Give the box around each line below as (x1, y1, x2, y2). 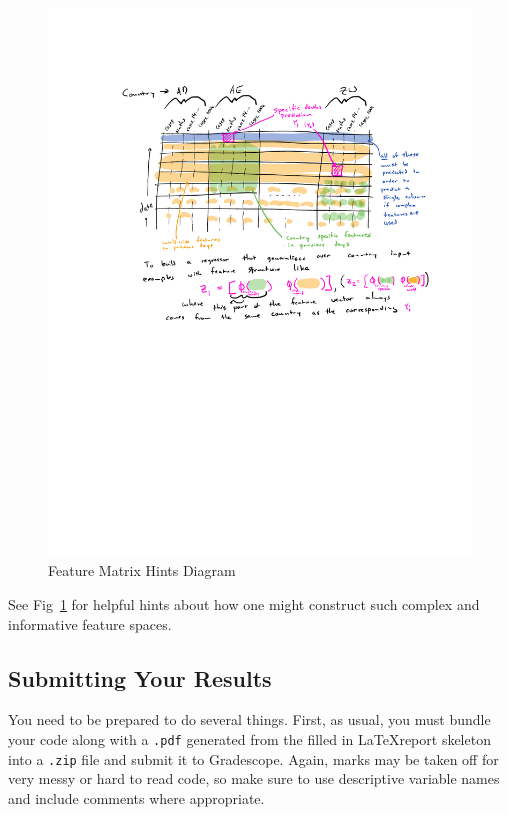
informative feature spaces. (8, 613, 172, 634)
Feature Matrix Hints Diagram (48, 560, 236, 581)
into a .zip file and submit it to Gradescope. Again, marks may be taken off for (8, 748, 499, 769)
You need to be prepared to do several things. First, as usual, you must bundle (8, 709, 491, 730)
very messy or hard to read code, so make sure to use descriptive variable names (8, 768, 500, 789)
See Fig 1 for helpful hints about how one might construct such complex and (8, 594, 480, 615)
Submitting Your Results (8, 662, 272, 693)
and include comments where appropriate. (8, 787, 265, 808)
